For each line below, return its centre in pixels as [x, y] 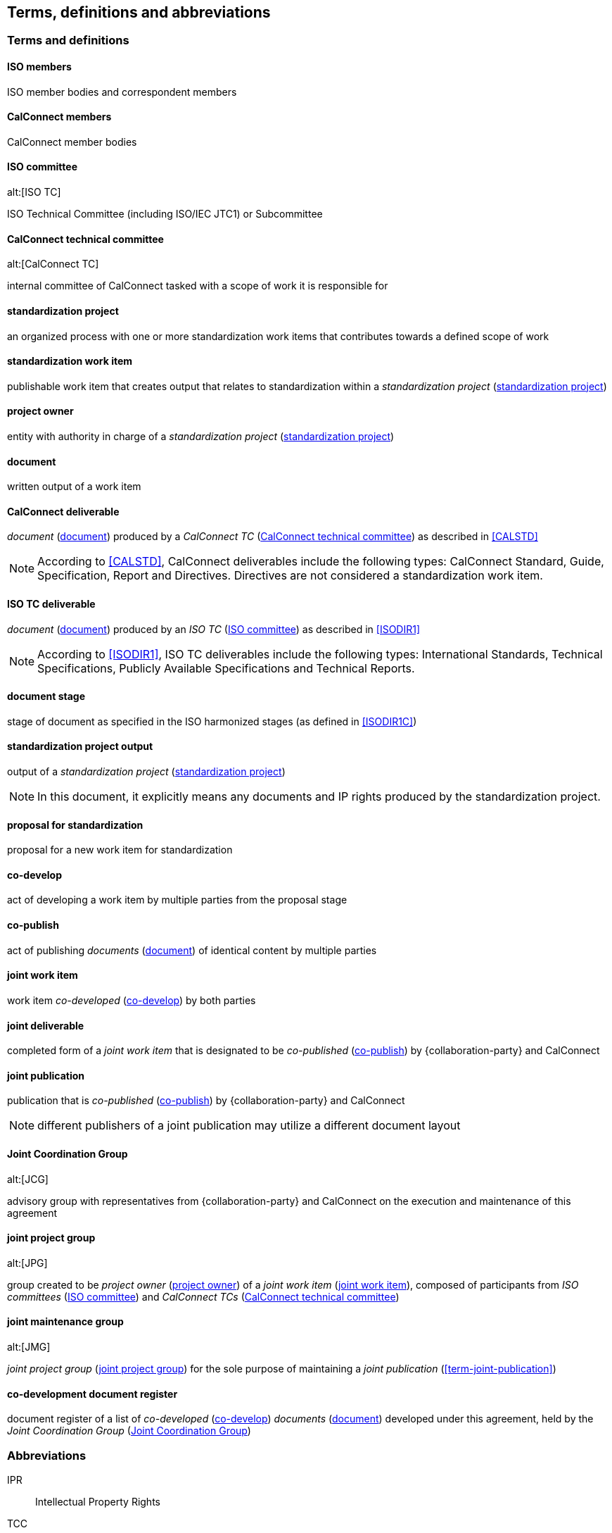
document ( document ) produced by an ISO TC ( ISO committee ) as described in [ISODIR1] [214, 629]
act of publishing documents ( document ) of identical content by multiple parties [192, 950]
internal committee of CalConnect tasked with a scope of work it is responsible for [198, 286]
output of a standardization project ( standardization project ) [146, 772]
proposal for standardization [75, 825]
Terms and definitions [68, 40]
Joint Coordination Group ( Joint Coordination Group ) [129, 1431]
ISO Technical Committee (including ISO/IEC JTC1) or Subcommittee [165, 214]
